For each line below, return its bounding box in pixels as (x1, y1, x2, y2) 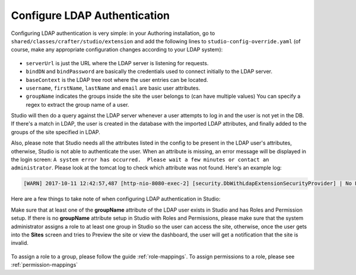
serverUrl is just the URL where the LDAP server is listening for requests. (26, 59, 209, 66)
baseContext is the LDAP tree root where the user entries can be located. (26, 76, 208, 83)
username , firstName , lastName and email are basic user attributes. (26, 84, 201, 91)
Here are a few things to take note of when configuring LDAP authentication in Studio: (11, 196, 221, 203)
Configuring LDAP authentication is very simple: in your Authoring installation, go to (11, 30, 215, 37)
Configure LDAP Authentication (11, 9, 170, 22)
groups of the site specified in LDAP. (11, 128, 101, 136)
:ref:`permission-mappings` (11, 261, 78, 268)
